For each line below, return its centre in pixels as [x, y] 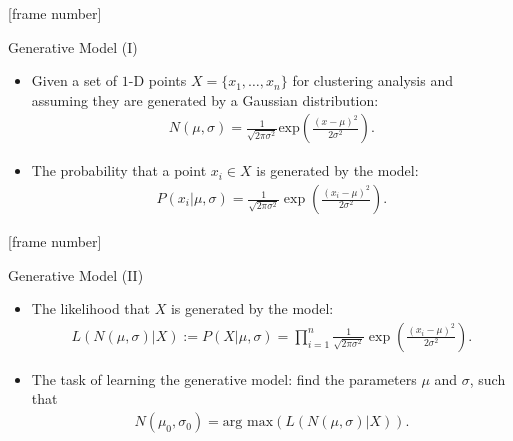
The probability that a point [119, 170]
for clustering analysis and [372, 80]
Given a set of [74, 80]
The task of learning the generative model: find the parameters [224, 378]
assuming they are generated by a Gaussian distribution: [205, 99]
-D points [157, 80]
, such [487, 378]
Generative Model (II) [76, 274]
